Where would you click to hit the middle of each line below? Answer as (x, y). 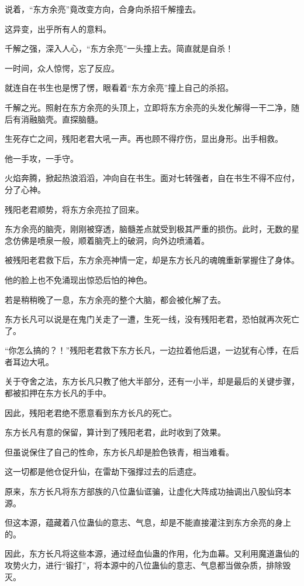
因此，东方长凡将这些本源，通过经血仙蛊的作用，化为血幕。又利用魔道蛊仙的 (152, 553)
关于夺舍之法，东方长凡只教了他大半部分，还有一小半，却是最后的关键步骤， (152, 381)
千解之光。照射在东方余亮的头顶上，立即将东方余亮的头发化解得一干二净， (148, 107)
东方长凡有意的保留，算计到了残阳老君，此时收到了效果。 (115, 432)
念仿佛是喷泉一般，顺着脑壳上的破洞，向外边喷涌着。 (107, 240)
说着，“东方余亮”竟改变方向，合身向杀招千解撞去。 (103, 9)
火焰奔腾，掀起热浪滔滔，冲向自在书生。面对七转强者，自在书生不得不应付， (152, 178)
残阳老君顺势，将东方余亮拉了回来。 (74, 209)
